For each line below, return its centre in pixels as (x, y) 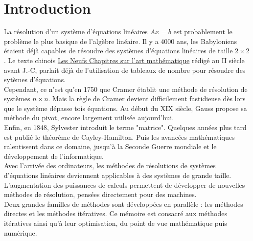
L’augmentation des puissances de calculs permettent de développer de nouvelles (125, 185)
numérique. (21, 232)
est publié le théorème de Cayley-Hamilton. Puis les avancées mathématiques (119, 137)
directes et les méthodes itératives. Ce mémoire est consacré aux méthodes (115, 213)
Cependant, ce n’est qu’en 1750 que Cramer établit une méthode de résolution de (126, 89)
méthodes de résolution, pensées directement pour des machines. (100, 194)
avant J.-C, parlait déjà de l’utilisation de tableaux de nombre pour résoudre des (125, 70)
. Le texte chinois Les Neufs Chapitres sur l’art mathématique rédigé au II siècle (124, 60)
